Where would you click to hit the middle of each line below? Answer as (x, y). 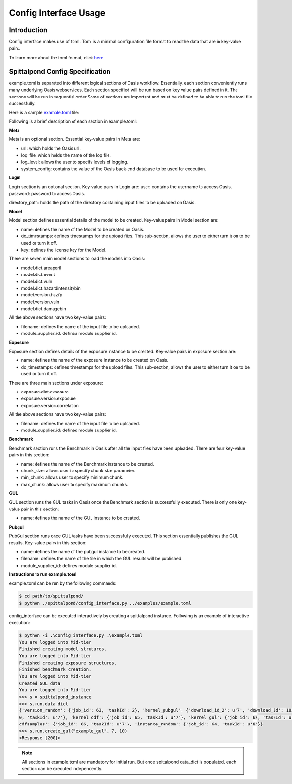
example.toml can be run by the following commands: (63, 583)
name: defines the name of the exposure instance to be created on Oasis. (95, 360)
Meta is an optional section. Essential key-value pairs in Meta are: (75, 139)
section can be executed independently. (62, 768)
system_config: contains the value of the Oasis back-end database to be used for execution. (114, 169)
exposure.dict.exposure (45, 392)
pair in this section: (40, 509)
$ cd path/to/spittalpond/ (51, 596)
